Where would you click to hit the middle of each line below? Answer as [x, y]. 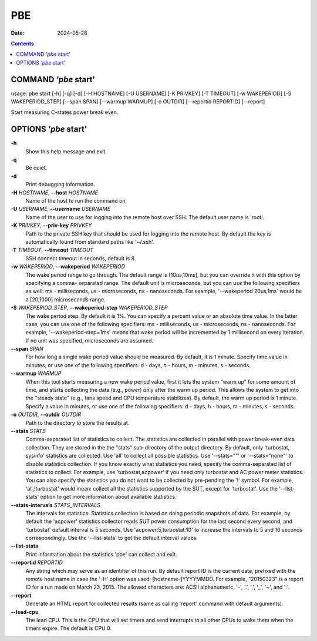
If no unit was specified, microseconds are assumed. [90, 340]
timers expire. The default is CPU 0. [68, 628]
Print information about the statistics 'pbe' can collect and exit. [101, 554]
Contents [23, 43]
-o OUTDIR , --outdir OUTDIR [46, 415]
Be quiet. [36, 168]
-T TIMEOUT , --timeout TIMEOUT [52, 250]
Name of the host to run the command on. [76, 201]
